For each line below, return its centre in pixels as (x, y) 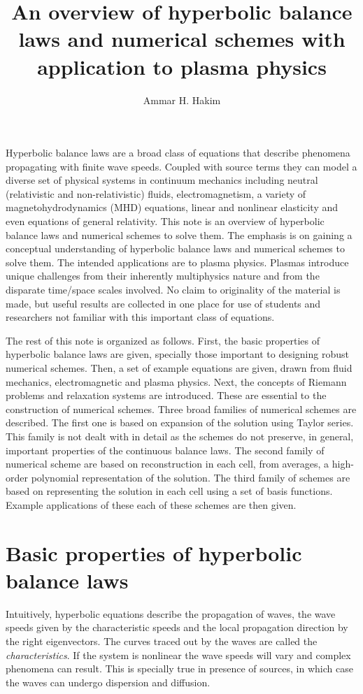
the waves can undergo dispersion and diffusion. (108, 682)
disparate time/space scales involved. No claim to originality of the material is (173, 290)
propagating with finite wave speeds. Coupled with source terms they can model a (181, 166)
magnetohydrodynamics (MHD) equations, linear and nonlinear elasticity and (172, 207)
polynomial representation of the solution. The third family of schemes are (191, 477)
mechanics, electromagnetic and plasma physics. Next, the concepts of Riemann (176, 381)
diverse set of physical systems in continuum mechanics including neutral (162, 180)
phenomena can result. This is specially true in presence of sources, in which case (179, 668)
